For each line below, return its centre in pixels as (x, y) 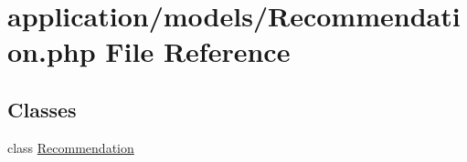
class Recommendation (71, 147)
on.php (52, 51)
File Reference (198, 51)
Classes (42, 109)
